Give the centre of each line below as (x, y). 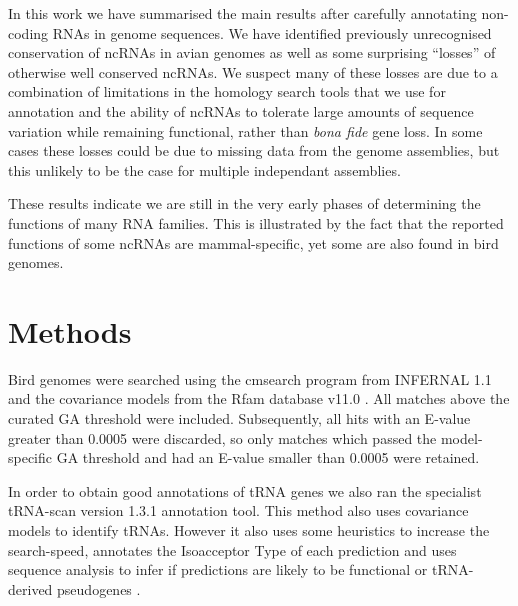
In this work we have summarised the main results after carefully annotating (242, 13)
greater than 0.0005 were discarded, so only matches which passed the (222, 437)
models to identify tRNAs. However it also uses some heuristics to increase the (249, 530)
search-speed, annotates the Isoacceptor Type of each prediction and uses (232, 549)
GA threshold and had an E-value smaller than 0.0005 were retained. (268, 457)
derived (30, 588)
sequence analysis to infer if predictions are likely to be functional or (218, 569)
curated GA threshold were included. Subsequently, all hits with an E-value (239, 418)
